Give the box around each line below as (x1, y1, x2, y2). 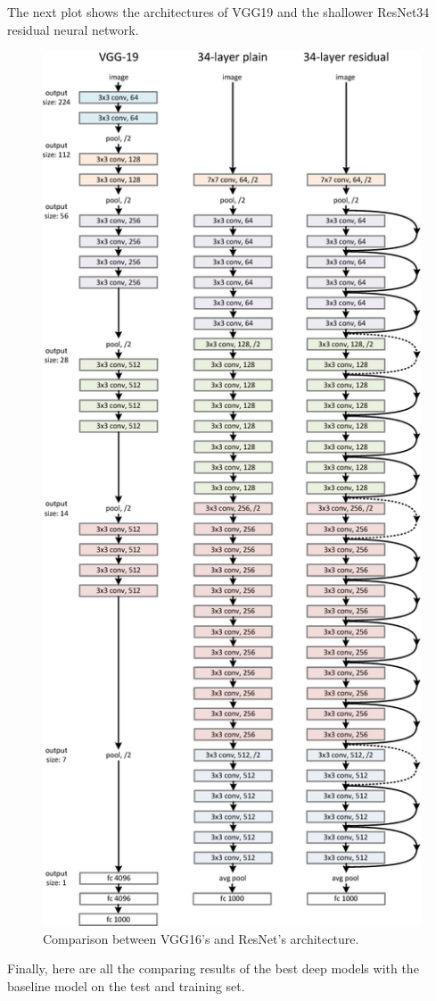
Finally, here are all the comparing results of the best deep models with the (7, 959, 419, 978)
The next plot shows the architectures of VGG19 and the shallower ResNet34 (7, 3, 430, 21)
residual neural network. (7, 20, 139, 38)
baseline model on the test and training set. (7, 977, 245, 996)
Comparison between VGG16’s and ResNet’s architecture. (43, 929, 359, 947)
